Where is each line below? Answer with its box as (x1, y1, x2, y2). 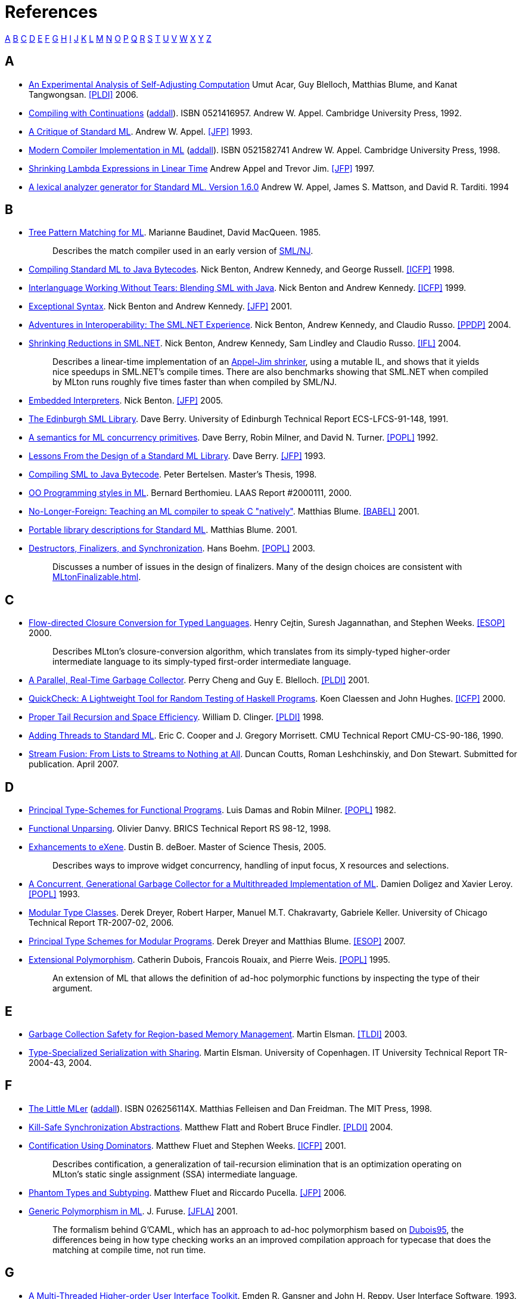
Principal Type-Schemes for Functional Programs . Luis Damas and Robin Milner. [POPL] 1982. (29, 805, 396, 816)
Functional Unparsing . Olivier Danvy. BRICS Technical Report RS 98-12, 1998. (29, 823, 331, 834)
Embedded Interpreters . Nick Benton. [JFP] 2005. (29, 395, 223, 406)
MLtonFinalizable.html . (52, 572, 141, 582)
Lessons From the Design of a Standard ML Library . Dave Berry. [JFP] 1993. (29, 451, 326, 461)
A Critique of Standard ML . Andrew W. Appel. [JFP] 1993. (29, 126, 253, 137)
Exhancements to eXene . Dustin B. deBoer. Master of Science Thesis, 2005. (29, 842, 327, 852)
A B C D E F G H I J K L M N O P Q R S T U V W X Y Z (5, 33, 212, 44)
